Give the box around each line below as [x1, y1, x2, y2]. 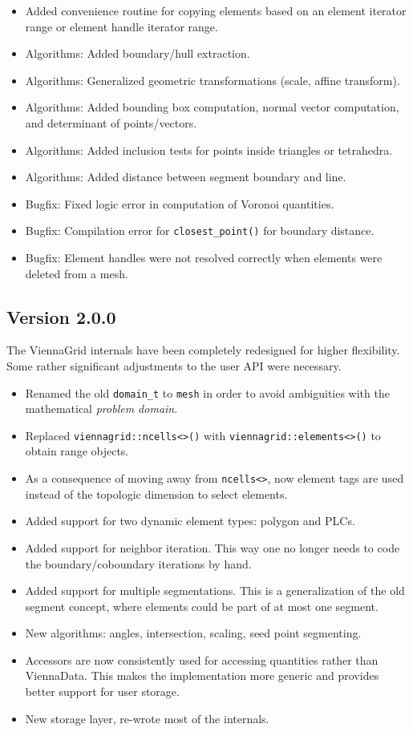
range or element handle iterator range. [25, 18, 218, 34]
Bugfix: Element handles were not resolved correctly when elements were [25, 249, 383, 265]
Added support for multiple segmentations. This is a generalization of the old [25, 582, 405, 599]
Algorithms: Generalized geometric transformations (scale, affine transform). [25, 71, 400, 88]
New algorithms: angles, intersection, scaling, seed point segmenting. [25, 625, 362, 641]
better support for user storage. [25, 683, 180, 700]
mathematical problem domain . [25, 400, 178, 417]
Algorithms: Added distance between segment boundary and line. [25, 168, 346, 185]
